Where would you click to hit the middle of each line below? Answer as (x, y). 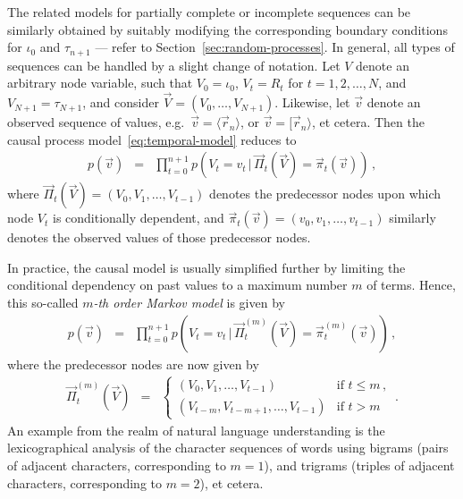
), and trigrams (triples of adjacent (359, 465)
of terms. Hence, (411, 285)
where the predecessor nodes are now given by (133, 364)
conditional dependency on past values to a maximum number (177, 285)
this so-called (43, 303)
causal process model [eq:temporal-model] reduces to (152, 139)
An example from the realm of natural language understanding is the (196, 430)
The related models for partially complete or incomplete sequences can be (209, 12)
